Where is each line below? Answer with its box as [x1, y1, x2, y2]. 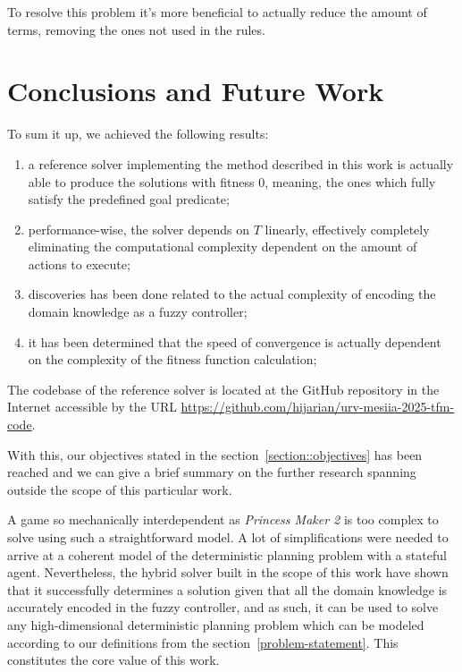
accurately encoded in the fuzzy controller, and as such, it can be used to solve [7, 598, 439, 617]
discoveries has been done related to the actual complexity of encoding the [28, 285, 436, 303]
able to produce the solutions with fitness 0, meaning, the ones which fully [28, 172, 436, 191]
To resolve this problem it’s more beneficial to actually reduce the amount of [7, 3, 427, 21]
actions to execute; [28, 254, 130, 273]
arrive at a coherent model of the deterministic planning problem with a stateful [7, 545, 447, 564]
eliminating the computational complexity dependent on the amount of [28, 237, 417, 256]
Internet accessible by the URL [7, 397, 177, 416]
